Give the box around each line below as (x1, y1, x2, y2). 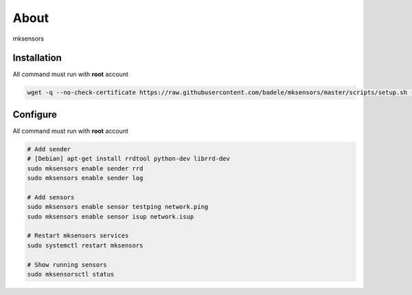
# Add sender (27, 145, 71, 153)
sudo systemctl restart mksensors (27, 241, 144, 249)
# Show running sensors (27, 261, 108, 268)
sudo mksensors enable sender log (27, 174, 144, 182)
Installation (12, 52, 62, 64)
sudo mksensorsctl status (27, 270, 115, 278)
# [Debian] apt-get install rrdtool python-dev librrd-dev (27, 155, 230, 163)
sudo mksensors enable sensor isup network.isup (27, 212, 194, 220)
